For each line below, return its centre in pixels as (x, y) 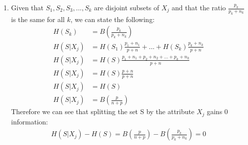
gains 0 (217, 111)
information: (29, 121)
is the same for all (38, 19)
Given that (27, 7)
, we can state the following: (113, 19)
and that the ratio (199, 7)
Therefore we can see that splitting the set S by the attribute (103, 111)
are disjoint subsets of (127, 7)
